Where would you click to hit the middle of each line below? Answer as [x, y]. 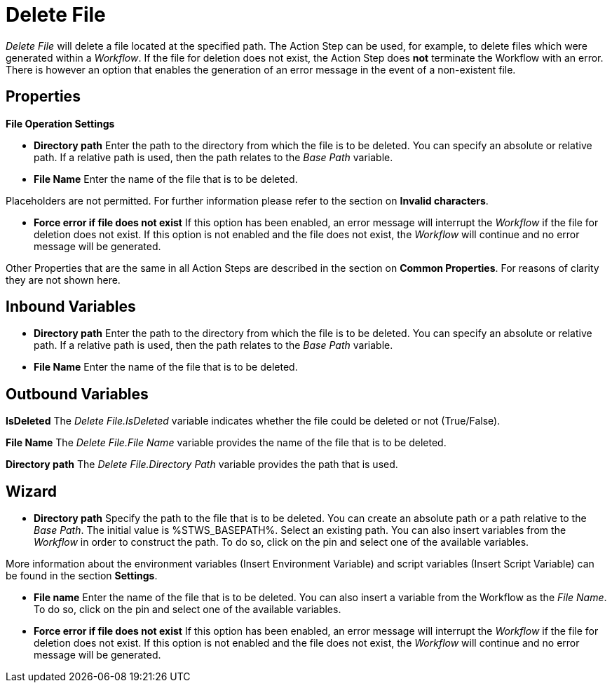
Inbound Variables [71, 307]
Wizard [31, 491]
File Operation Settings [60, 123]
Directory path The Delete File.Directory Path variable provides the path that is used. [202, 465]
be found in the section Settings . [82, 576]
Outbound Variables [77, 394]
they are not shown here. [63, 280]
